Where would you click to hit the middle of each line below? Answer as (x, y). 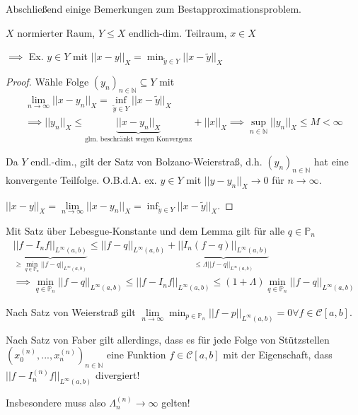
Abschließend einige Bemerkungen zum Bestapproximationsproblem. (154, 8)
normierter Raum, (56, 32)
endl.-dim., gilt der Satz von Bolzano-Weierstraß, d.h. (146, 162)
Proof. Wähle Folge (47, 81)
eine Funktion (136, 355)
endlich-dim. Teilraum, (178, 32)
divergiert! (117, 375)
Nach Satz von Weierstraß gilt (71, 312)
